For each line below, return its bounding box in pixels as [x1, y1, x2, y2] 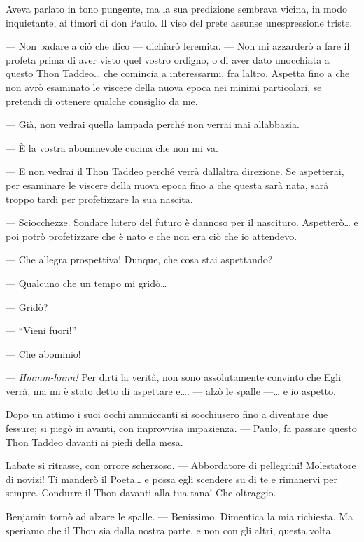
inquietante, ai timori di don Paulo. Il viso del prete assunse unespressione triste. [6, 15, 353, 29]
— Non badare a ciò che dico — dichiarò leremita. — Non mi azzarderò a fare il [6, 39, 350, 53]
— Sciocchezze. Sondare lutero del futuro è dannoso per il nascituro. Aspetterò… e [6, 215, 358, 230]
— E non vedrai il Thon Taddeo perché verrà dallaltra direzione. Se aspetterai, [6, 164, 344, 179]
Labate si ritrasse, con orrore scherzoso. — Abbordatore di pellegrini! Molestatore [6, 458, 356, 473]
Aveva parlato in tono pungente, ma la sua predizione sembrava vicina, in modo [6, 1, 347, 15]
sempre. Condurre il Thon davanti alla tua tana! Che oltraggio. [6, 485, 276, 500]
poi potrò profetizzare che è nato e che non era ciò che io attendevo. [6, 228, 297, 243]
